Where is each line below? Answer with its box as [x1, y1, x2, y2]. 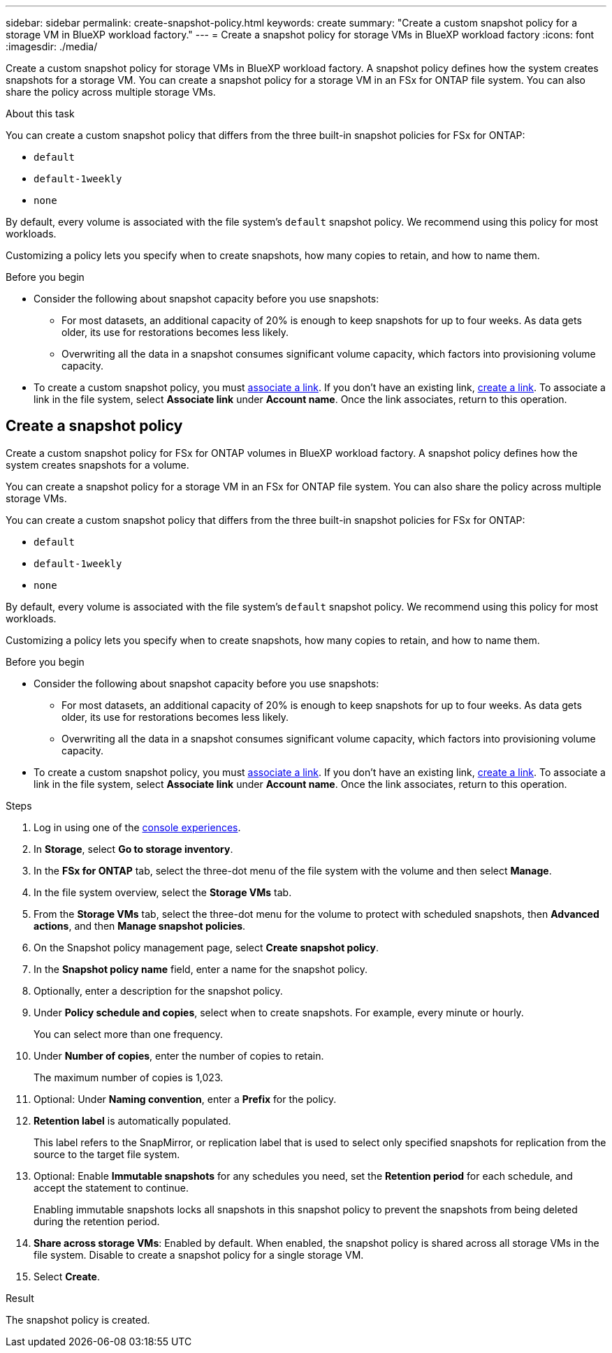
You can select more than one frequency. [34, 1027, 224, 1040]
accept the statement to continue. [34, 1181, 189, 1194]
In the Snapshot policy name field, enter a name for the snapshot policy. [34, 963, 367, 975]
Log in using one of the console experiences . [34, 821, 241, 833]
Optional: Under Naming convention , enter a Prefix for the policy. [34, 1092, 337, 1105]
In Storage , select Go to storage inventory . [34, 842, 233, 855]
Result [6, 1292, 34, 1304]
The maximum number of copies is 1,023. [34, 1071, 224, 1083]
